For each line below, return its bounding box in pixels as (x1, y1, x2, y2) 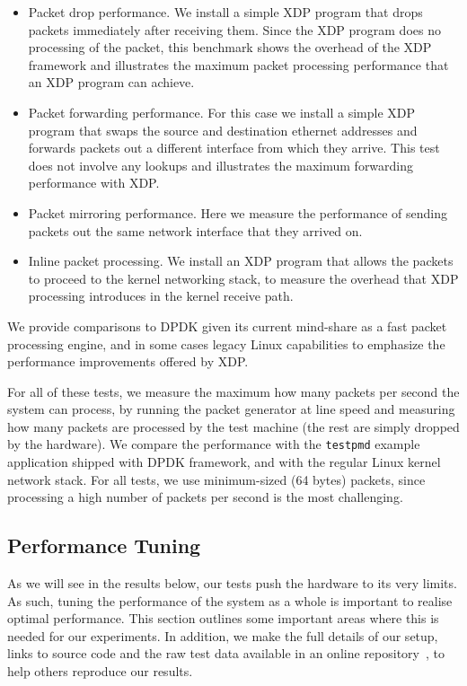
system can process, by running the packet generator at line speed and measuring (7, 400, 455, 418)
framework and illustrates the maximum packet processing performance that (28, 55, 449, 74)
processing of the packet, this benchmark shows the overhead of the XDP (28, 38, 432, 57)
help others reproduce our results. (7, 662, 193, 681)
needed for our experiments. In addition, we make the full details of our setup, (7, 626, 438, 645)
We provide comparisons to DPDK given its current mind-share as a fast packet (7, 316, 447, 335)
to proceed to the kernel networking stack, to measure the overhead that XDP (28, 268, 459, 287)
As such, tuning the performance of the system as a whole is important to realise (7, 591, 453, 610)
